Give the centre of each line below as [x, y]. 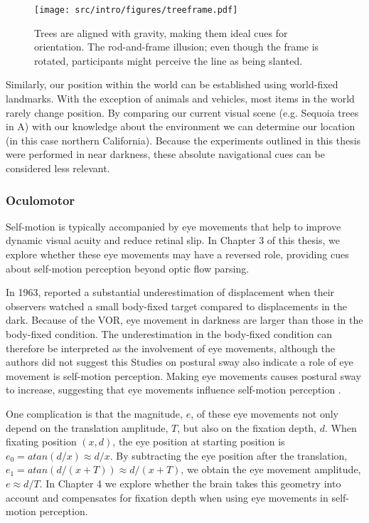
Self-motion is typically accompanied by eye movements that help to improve [173, 226]
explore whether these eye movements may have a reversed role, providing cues [177, 254]
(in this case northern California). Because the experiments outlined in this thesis [183, 140]
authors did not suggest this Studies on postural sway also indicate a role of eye [180, 362]
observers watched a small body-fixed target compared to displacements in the [177, 306]
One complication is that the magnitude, [94, 413]
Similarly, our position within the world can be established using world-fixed [172, 84]
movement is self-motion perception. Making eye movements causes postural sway [183, 375]
